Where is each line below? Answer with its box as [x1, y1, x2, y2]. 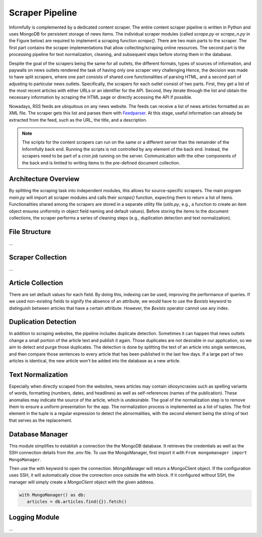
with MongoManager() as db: [19, 492, 86, 498]
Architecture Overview [9, 175, 80, 183]
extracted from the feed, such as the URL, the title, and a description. [9, 117, 147, 123]
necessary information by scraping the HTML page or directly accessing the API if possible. [9, 94, 193, 100]
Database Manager [9, 430, 68, 438]
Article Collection [9, 279, 63, 287]
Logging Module [9, 513, 60, 521]
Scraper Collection [9, 253, 67, 261]
